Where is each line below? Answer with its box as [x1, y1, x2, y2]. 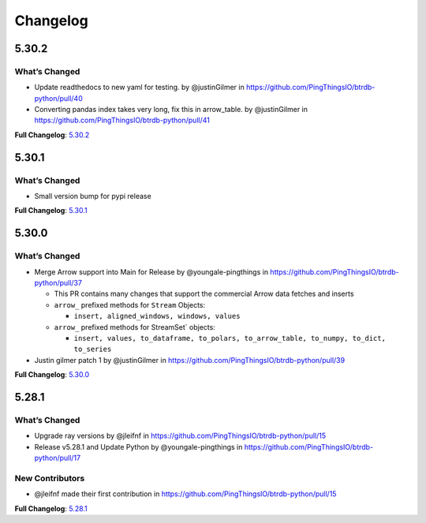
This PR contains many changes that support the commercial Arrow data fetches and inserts [54, 289, 354, 299]
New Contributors [14, 473, 85, 484]
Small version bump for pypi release [34, 192, 151, 201]
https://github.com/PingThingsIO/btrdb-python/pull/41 [34, 115, 211, 125]
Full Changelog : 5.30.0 [14, 370, 90, 379]
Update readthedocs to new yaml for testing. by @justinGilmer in [34, 83, 245, 92]
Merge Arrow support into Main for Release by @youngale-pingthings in [34, 267, 268, 276]
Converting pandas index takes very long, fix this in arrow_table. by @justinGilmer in [34, 105, 308, 114]
